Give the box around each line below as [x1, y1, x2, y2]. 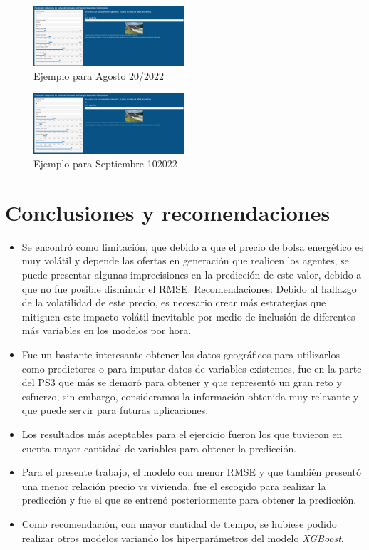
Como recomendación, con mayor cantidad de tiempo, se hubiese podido [21, 516, 337, 531]
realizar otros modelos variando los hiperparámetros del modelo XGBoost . [21, 530, 344, 545]
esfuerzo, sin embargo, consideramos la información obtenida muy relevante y [21, 388, 359, 403]
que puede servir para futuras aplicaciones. [21, 403, 209, 417]
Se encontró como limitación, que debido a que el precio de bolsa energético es [21, 239, 364, 254]
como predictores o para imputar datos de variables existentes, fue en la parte [21, 360, 362, 375]
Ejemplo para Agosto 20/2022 [33, 68, 165, 83]
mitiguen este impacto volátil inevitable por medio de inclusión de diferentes [21, 308, 355, 323]
